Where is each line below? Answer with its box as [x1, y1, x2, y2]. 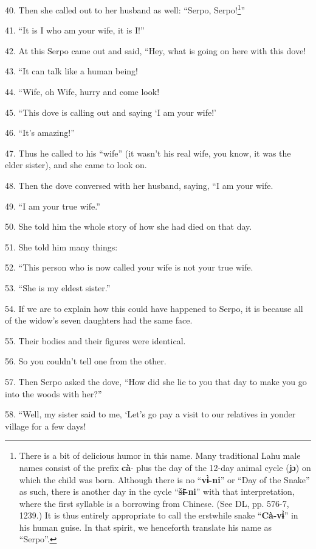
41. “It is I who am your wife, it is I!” [5, 24, 145, 37]
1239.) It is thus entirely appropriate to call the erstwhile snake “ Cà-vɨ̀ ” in [19, 509, 298, 522]
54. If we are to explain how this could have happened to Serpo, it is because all [5, 302, 303, 314]
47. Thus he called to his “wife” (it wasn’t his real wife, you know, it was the [5, 146, 291, 159]
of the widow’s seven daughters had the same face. [5, 314, 193, 327]
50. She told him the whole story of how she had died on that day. [5, 220, 252, 233]
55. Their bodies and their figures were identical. [5, 334, 186, 347]
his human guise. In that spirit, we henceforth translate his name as [19, 520, 272, 533]
